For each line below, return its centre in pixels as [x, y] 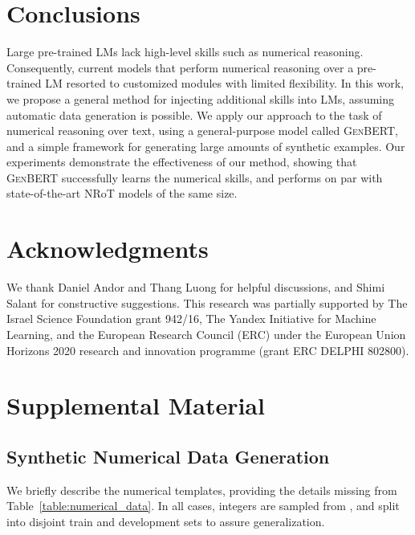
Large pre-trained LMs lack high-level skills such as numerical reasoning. [185, 52]
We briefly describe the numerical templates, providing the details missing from [202, 490]
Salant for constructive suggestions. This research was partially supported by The [207, 302]
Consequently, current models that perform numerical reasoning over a [180, 67]
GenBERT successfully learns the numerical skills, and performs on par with [195, 177]
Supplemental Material [136, 405]
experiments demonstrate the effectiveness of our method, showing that [182, 162]
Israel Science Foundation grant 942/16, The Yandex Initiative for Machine [191, 319]
